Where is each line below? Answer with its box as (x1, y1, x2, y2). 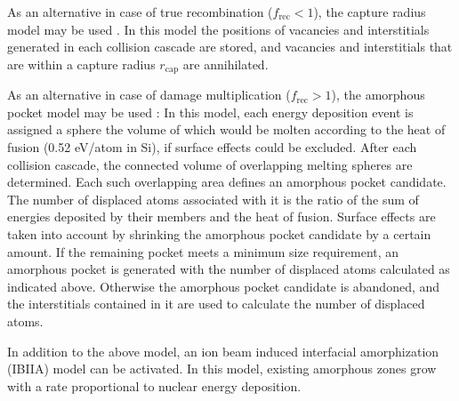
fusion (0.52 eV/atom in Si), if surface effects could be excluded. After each (7, 138, 417, 156)
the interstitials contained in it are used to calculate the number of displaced (7, 294, 425, 313)
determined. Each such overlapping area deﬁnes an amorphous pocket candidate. (7, 172, 447, 191)
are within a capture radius (7, 54, 156, 73)
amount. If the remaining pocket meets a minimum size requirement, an (7, 242, 399, 261)
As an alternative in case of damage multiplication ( (7, 85, 291, 104)
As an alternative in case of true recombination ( (7, 3, 273, 20)
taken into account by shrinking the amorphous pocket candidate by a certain (7, 224, 431, 243)
